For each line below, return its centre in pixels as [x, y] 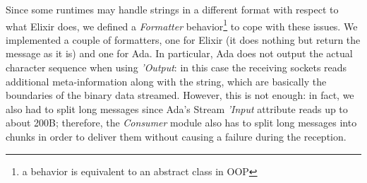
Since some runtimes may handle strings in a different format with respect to [172, 9]
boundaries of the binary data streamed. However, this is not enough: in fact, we [180, 95]
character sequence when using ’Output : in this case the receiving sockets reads [176, 67]
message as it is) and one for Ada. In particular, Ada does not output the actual [179, 53]
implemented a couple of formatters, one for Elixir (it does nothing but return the [183, 39]
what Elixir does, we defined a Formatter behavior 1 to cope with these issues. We [182, 25]
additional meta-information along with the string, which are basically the [166, 81]
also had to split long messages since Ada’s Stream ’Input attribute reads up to [177, 108]
